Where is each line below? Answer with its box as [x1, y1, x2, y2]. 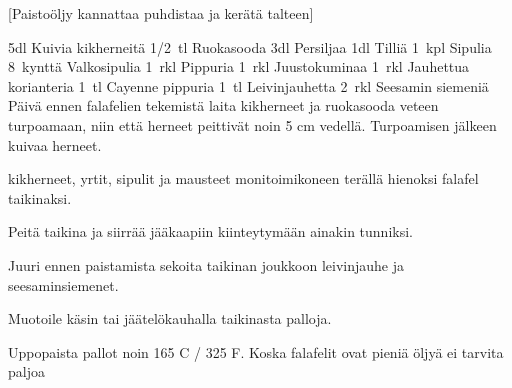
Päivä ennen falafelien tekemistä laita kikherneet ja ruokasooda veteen [8, 95, 439, 116]
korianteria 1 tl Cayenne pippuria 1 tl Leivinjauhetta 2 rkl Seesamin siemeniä [8, 75, 489, 96]
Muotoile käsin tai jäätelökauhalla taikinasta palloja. [8, 308, 332, 329]
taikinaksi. [8, 187, 72, 208]
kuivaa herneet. [8, 134, 102, 155]
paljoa [8, 361, 45, 382]
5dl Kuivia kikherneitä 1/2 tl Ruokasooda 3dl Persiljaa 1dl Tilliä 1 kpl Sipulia [8, 36, 492, 57]
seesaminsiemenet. [8, 274, 119, 295]
